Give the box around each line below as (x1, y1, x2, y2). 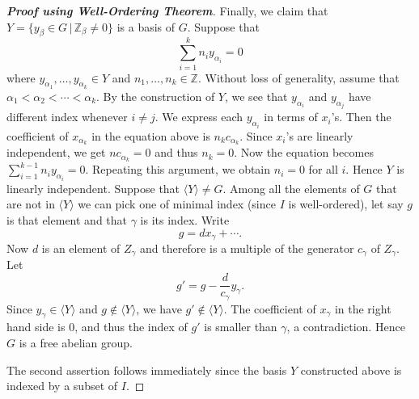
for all (308, 161, 338, 178)
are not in (6, 195, 55, 212)
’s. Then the (331, 108, 391, 125)
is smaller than (204, 318, 277, 335)
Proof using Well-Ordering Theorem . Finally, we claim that (6, 2, 328, 19)
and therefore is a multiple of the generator (140, 239, 354, 256)
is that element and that (6, 211, 128, 228)
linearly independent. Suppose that (6, 179, 180, 196)
